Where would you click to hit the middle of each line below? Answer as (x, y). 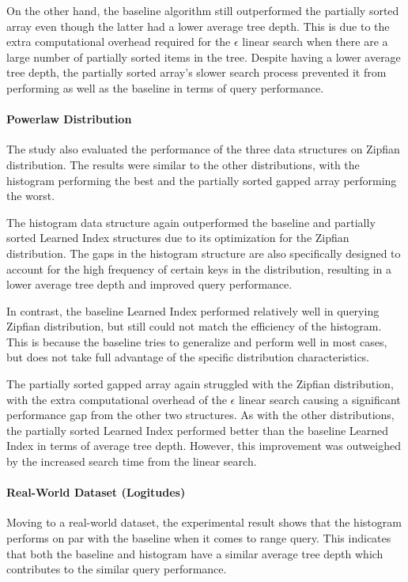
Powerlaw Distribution (69, 119)
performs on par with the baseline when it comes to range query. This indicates (199, 538)
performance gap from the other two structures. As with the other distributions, (200, 415)
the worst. (31, 196)
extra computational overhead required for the (119, 42)
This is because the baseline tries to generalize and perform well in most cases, (197, 341)
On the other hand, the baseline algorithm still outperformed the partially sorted (203, 10)
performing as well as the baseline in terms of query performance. (165, 87)
